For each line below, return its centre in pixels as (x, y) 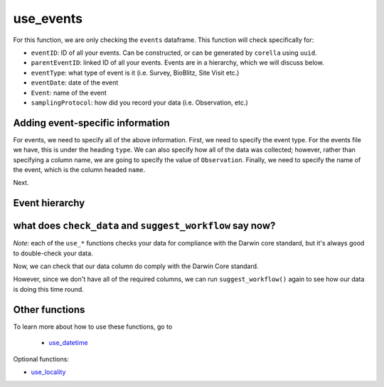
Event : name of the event (69, 92)
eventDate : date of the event (75, 83)
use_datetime (68, 343)
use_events (48, 18)
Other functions (49, 309)
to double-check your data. (53, 253)
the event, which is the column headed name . (79, 169)
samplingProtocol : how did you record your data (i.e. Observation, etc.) (139, 102)
